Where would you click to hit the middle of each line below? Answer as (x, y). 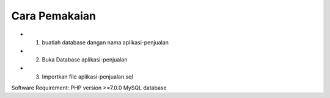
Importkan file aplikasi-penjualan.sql (88, 77)
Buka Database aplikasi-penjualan (85, 59)
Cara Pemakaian (54, 16)
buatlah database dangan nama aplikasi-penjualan (105, 42)
